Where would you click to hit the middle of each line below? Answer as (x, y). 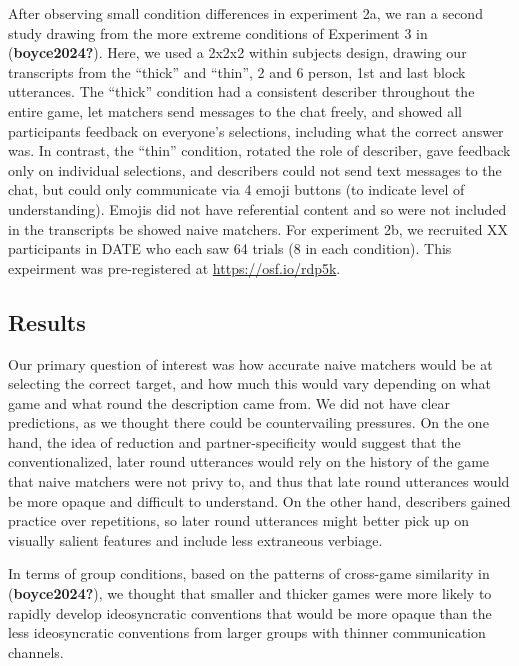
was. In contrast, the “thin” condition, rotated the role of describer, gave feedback (259, 150)
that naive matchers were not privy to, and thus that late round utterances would (259, 481)
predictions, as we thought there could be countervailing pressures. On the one (248, 422)
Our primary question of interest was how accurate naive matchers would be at (250, 363)
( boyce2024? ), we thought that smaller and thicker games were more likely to (250, 593)
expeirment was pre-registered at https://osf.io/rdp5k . (174, 267)
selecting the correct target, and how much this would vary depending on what (249, 383)
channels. (36, 651)
